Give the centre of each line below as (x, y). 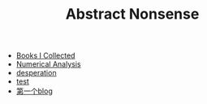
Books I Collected (45, 56)
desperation (36, 73)
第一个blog (34, 91)
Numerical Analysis (48, 64)
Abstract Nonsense (132, 14)
